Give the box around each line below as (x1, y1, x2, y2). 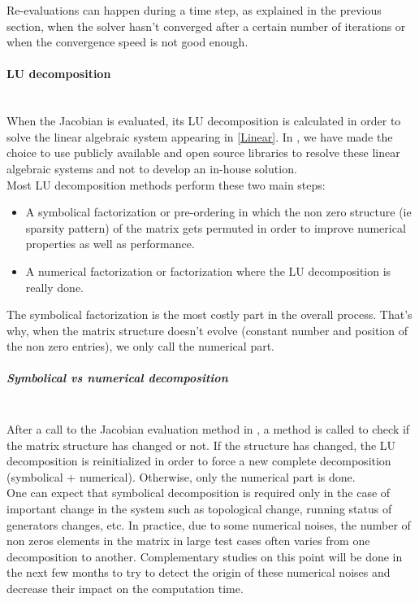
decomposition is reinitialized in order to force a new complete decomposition (6, 452, 391, 469)
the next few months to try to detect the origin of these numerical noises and (6, 564, 391, 581)
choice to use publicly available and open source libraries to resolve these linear (6, 144, 400, 161)
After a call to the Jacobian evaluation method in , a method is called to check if (6, 421, 410, 438)
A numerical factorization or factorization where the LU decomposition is (25, 262, 391, 279)
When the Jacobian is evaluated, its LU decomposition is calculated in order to (6, 112, 401, 129)
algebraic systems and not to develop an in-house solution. (6, 159, 297, 177)
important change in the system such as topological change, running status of (6, 500, 392, 517)
